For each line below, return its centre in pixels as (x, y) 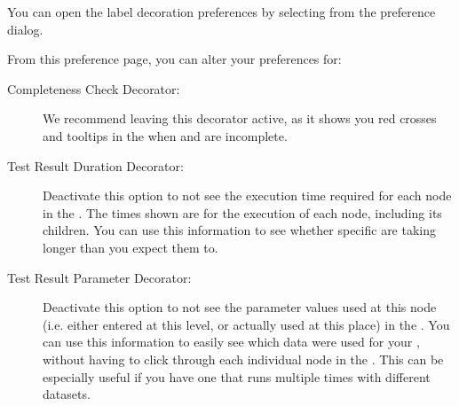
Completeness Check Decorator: (94, 88)
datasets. (67, 394)
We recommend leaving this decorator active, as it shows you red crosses (240, 118)
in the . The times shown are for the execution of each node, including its (242, 212)
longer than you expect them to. (131, 247)
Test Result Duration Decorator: (95, 165)
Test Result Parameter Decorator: (99, 277)
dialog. (25, 29)
